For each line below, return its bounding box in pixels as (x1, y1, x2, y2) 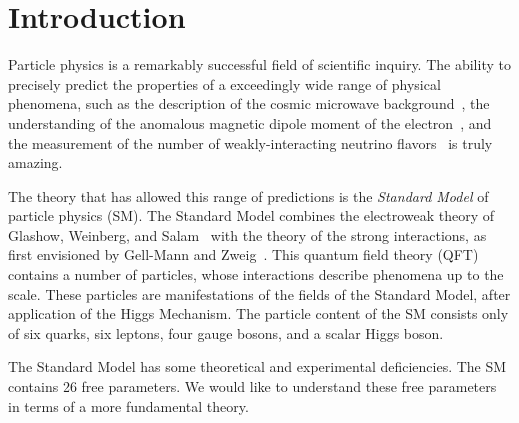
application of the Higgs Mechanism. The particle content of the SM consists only (8, 303, 509, 324)
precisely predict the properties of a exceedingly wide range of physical (8, 73, 441, 94)
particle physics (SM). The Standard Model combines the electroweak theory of (8, 205, 495, 226)
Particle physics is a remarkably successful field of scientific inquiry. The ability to (8, 54, 511, 75)
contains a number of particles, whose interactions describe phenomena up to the (8, 264, 504, 285)
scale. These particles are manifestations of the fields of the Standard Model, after (8, 283, 511, 304)
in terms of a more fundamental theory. (8, 395, 249, 416)
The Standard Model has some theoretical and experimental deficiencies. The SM (8, 356, 507, 377)
